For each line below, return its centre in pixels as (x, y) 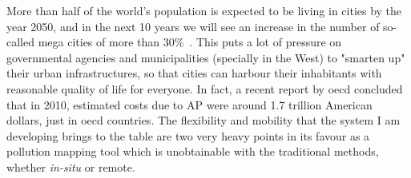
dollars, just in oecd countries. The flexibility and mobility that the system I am (203, 120)
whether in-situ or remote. (71, 166)
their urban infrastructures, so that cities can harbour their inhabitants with (194, 73)
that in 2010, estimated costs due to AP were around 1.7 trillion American (189, 104)
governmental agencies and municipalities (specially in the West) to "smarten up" (206, 57)
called (20, 42)
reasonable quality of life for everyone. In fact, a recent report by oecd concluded (205, 88)
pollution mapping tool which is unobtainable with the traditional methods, (193, 151)
